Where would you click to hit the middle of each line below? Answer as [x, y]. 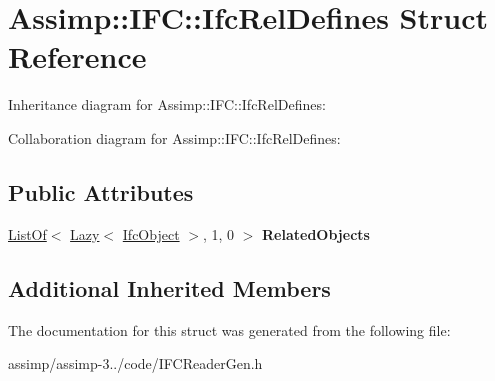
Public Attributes [101, 191]
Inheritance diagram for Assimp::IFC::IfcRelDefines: [167, 104]
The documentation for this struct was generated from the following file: [229, 329]
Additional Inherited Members [169, 287]
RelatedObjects [316, 233]
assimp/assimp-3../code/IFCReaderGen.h [135, 363]
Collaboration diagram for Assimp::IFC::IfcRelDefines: [174, 137]
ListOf [27, 233]
